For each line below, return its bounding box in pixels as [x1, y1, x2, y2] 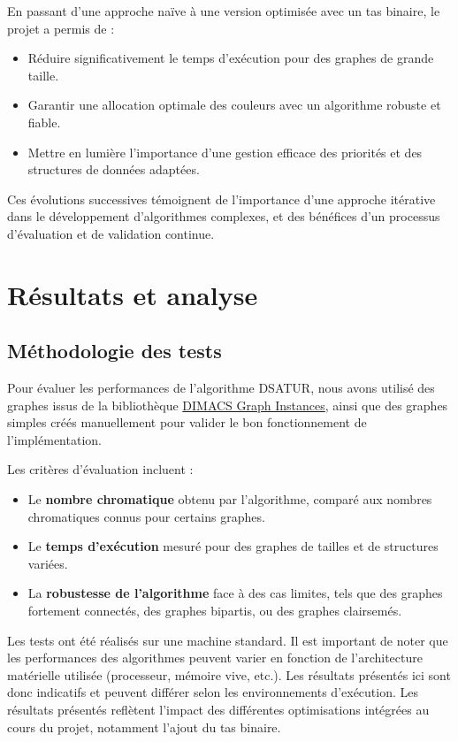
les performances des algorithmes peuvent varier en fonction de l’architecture [7, 648, 423, 667]
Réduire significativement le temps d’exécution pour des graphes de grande [27, 49, 434, 67]
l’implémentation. [7, 430, 102, 448]
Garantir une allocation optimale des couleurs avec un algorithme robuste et [27, 96, 441, 114]
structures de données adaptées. [27, 160, 200, 179]
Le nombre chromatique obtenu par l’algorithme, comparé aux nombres [27, 490, 432, 509]
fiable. [27, 112, 61, 131]
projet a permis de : [7, 19, 115, 37]
